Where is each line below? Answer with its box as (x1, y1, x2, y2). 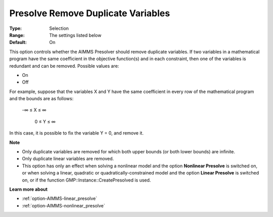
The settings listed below (49, 32, 102, 38)
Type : (9, 25, 22, 31)
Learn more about (9, 186, 48, 192)
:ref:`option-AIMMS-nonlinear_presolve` (22, 202, 106, 208)
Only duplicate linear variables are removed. (22, 156, 114, 162)
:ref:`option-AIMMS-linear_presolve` (22, 195, 98, 202)
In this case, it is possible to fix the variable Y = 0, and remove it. (9, 130, 144, 136)
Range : (9, 32, 25, 38)
